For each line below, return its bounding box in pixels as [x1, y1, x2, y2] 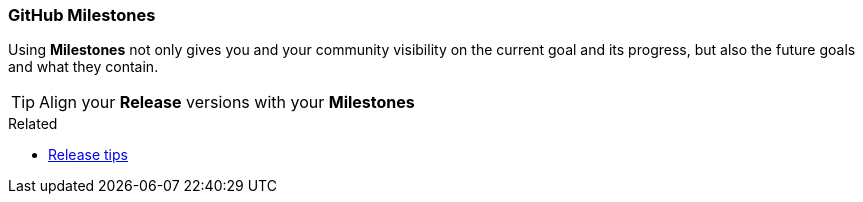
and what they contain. [8, 58, 159, 76]
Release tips [48, 146, 128, 164]
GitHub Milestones [8, 5, 156, 25]
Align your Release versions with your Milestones [39, 92, 415, 113]
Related [8, 115, 58, 133]
